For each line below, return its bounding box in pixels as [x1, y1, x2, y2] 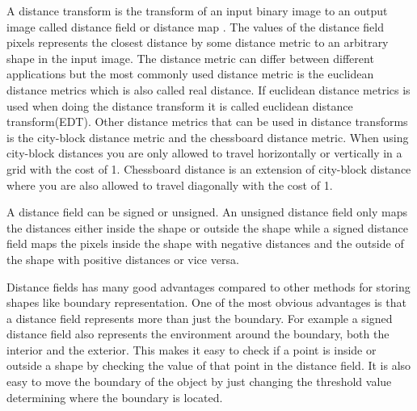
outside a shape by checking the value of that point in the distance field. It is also [6, 357, 411, 374]
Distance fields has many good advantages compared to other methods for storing [6, 278, 411, 295]
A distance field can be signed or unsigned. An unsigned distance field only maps [6, 203, 407, 220]
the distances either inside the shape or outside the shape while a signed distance [6, 219, 408, 236]
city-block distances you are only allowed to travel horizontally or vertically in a [6, 145, 402, 161]
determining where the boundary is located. [6, 388, 223, 405]
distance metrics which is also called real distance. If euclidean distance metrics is [6, 81, 411, 98]
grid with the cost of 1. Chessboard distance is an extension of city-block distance [6, 160, 411, 177]
